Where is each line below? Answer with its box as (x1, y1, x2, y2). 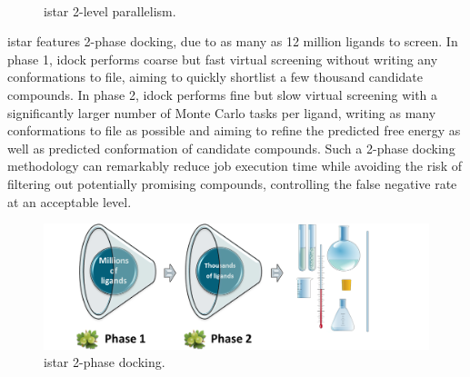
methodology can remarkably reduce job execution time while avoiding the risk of (7, 156, 462, 175)
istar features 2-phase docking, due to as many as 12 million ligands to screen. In (7, 32, 458, 51)
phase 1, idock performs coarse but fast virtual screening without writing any (7, 49, 438, 68)
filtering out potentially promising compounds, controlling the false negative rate (7, 174, 457, 193)
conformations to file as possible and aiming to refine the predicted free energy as (7, 121, 461, 140)
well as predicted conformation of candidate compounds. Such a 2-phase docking (7, 138, 455, 157)
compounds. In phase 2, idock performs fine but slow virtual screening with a (7, 84, 438, 104)
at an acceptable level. (7, 192, 132, 211)
